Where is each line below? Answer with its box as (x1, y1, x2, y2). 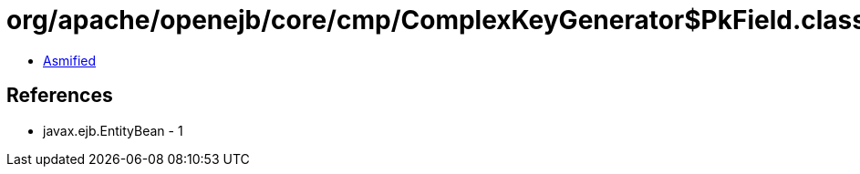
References (6, 84, 113, 107)
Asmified (43, 52, 97, 68)
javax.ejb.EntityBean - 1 (43, 122, 183, 138)
